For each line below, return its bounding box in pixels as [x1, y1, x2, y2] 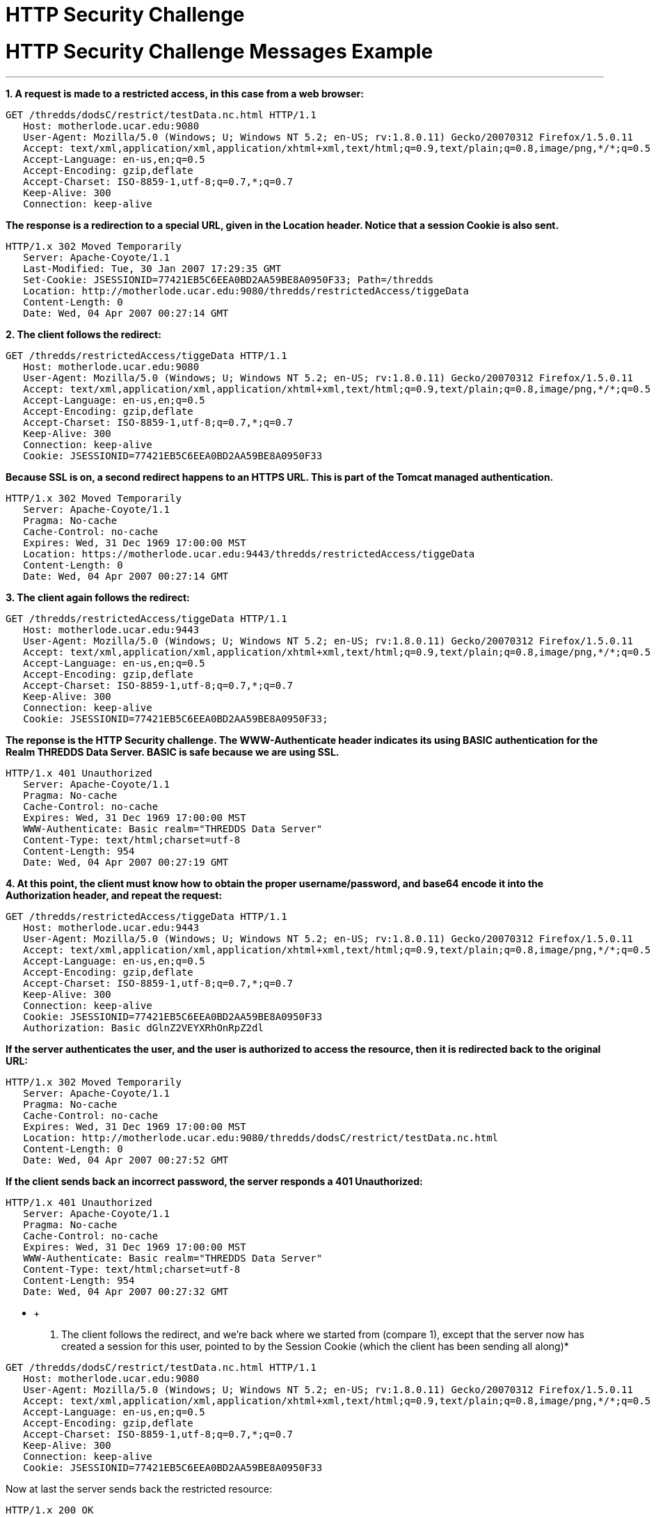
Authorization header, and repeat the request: [6, 889, 223, 901]
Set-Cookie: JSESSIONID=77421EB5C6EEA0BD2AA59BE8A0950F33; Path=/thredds [23, 273, 434, 285]
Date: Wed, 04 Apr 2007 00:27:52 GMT [23, 1154, 229, 1166]
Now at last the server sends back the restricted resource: [6, 1482, 273, 1495]
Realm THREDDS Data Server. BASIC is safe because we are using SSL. [6, 745, 339, 758]
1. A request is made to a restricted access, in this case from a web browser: [6, 87, 364, 100]
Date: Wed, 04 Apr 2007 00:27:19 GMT [23, 856, 229, 868]
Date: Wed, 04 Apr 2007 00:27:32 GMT [23, 1285, 229, 1297]
